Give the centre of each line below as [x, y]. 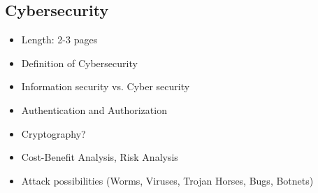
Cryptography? [53, 133]
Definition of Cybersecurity [79, 63]
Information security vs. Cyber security [106, 86]
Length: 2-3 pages [59, 40]
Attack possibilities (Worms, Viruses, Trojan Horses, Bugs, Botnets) [167, 180]
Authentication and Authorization [94, 109]
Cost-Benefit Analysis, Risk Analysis [100, 157]
